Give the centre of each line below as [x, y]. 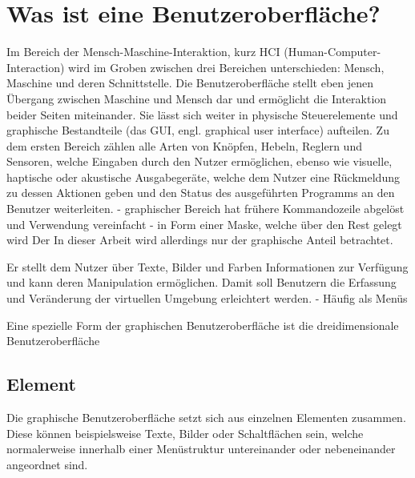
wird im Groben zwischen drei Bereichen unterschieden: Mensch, [226, 67]
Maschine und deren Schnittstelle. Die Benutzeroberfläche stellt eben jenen [190, 83]
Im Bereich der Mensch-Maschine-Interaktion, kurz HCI [143, 52]
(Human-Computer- [332, 52]
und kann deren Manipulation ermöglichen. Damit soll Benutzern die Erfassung [201, 282]
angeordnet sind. [47, 464]
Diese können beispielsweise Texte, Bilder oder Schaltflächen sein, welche [185, 433]
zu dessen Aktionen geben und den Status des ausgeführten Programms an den [201, 193]
